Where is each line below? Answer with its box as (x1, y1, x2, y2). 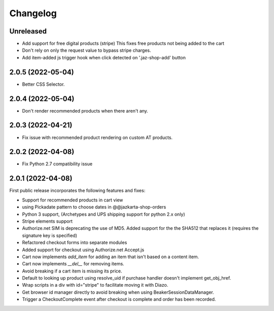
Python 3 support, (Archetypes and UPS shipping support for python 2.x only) (22, 211, 185, 217)
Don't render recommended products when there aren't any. (22, 108, 148, 114)
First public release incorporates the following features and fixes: (9, 188, 146, 194)
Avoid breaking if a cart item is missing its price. (22, 268, 122, 274)
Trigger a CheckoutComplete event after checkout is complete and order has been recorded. (22, 296, 216, 302)
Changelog (9, 8, 57, 19)
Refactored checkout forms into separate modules (22, 239, 127, 246)
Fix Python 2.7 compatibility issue (22, 161, 93, 167)
